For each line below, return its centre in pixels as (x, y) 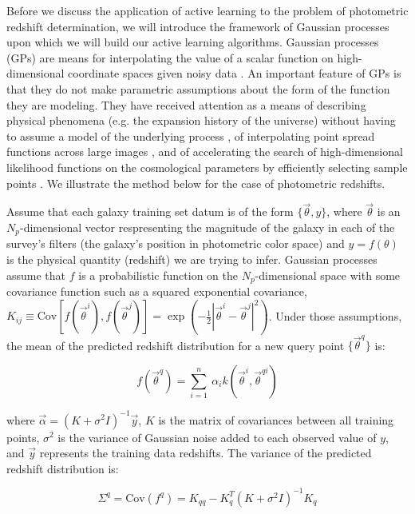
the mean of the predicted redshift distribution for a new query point (176, 345)
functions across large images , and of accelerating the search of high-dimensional (205, 151)
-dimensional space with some (328, 275)
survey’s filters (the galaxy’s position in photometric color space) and (176, 243)
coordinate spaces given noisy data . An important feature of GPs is (235, 73)
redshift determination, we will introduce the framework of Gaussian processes (198, 26)
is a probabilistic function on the (158, 275)
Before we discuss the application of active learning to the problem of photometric (207, 10)
